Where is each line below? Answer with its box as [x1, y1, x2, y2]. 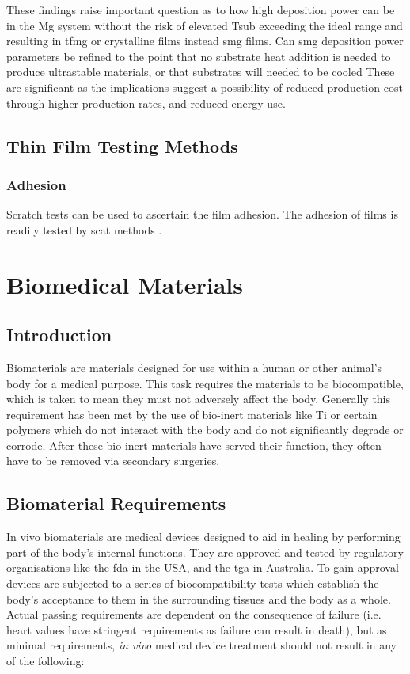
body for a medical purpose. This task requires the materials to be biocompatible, [6, 375, 404, 391]
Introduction [6, 322, 112, 347]
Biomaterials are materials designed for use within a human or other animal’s [6, 359, 382, 375]
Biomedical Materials [6, 268, 243, 300]
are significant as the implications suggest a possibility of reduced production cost [6, 78, 403, 95]
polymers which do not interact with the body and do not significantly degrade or [6, 421, 404, 438]
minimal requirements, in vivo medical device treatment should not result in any [6, 637, 397, 653]
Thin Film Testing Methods [6, 133, 238, 158]
